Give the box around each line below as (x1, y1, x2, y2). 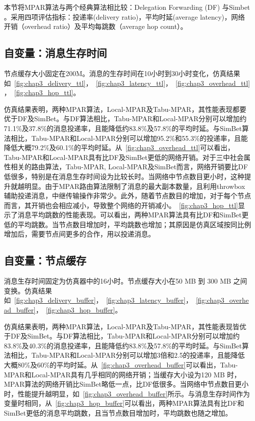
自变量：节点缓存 (4, 253, 86, 268)
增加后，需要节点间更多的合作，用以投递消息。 (4, 229, 155, 239)
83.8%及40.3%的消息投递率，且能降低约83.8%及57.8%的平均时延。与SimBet (4, 340, 242, 350)
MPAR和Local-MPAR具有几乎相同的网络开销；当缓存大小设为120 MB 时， (4, 369, 241, 379)
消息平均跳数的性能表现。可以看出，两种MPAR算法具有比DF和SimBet (17, 210, 242, 220)
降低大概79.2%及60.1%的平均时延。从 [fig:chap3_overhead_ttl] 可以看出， (4, 142, 234, 153)
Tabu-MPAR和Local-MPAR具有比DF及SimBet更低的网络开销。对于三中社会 (4, 152, 244, 162)
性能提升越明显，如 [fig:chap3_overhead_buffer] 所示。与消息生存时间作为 (17, 388, 250, 398)
